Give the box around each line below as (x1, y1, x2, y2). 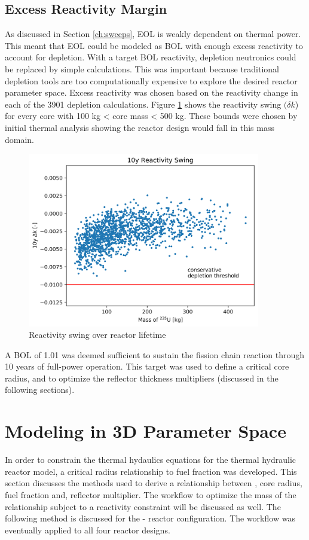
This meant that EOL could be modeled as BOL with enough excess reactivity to (5, 39, 303, 51)
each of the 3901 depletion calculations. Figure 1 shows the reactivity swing (5, 97, 282, 110)
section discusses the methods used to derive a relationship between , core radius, (5, 477, 302, 489)
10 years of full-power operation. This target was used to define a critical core (5, 360, 289, 373)
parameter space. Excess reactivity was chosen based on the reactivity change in (5, 86, 298, 99)
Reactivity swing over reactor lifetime (29, 328, 166, 341)
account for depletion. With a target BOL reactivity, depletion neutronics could (5, 51, 296, 63)
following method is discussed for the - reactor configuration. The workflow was (5, 512, 295, 524)
